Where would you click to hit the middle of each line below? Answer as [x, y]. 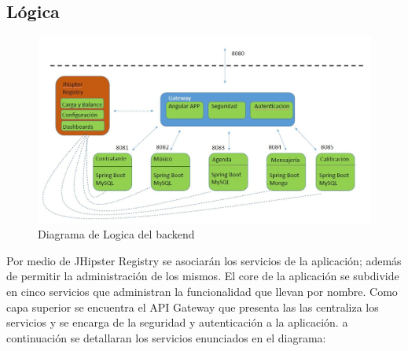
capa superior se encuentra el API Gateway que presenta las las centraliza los [193, 307]
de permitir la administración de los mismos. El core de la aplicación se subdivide [203, 276]
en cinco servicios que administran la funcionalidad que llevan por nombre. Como [202, 291]
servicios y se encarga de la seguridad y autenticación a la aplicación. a [177, 322]
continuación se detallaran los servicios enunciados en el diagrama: [166, 337]
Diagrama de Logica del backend [116, 234]
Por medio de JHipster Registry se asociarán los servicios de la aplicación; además [204, 260]
